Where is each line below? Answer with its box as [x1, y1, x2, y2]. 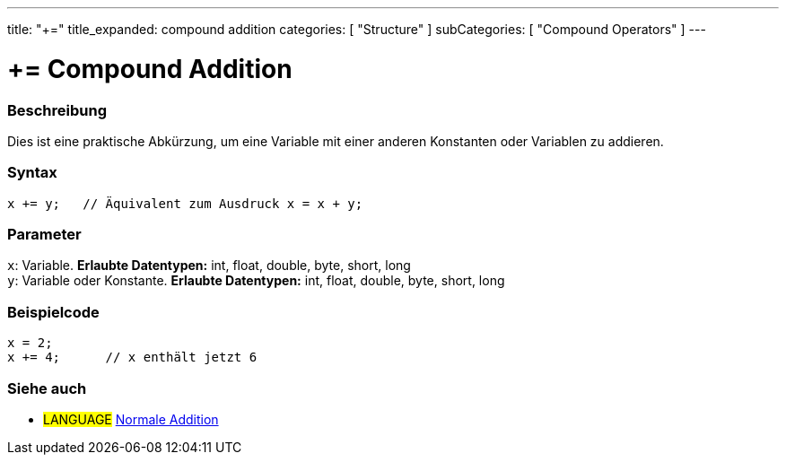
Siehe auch [7, 379, 87, 397]
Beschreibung [7, 100, 108, 119]
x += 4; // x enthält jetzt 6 [7, 350, 258, 365]
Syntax [7, 163, 57, 182]
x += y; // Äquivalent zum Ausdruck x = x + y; [7, 196, 363, 211]
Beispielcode [7, 302, 100, 321]
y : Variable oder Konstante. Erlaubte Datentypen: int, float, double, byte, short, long [7, 273, 505, 289]
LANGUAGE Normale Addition [43, 411, 219, 427]
